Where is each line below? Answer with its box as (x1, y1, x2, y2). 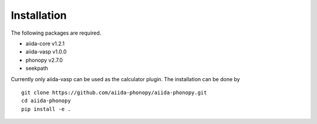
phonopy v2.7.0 (25, 56, 63, 63)
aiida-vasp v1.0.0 (25, 48, 67, 55)
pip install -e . (21, 106, 71, 112)
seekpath (25, 65, 48, 72)
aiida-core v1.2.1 (25, 40, 65, 47)
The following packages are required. (11, 29, 102, 36)
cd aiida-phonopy (21, 98, 71, 104)
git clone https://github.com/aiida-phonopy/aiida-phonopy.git (21, 89, 207, 96)
